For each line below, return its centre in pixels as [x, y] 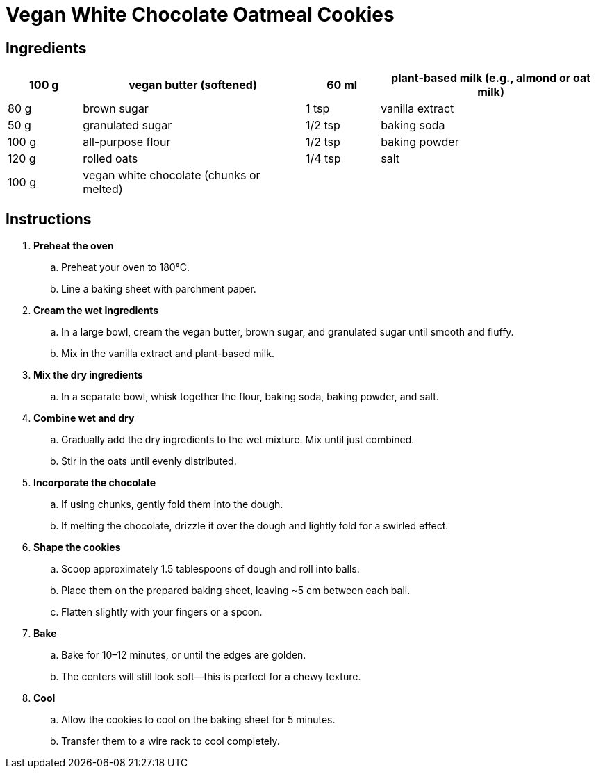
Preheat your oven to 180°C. [126, 267]
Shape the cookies [77, 547]
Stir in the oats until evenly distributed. [149, 461]
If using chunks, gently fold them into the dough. [172, 504]
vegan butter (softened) [193, 85]
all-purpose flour [127, 142]
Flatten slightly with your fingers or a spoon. [162, 612]
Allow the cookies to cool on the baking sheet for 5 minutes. [198, 720]
